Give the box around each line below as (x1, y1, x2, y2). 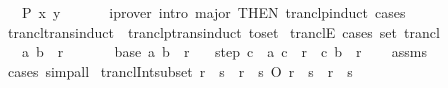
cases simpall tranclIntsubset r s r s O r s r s (7, 60, 353, 81)
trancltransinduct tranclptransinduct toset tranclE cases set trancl (7, 21, 440, 42)
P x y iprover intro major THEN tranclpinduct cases (21, 2, 406, 22)
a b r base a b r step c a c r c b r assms (21, 41, 427, 62)
